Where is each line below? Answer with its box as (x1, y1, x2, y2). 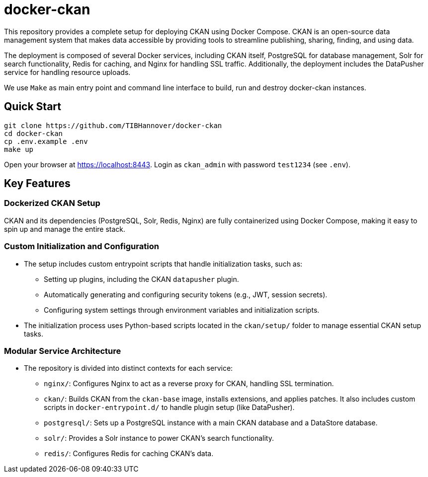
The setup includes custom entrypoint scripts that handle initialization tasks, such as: (24, 259, 303, 268)
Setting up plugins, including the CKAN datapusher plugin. (44, 274, 239, 283)
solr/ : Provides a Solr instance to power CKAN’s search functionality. (44, 434, 274, 443)
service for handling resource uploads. (4, 68, 131, 76)
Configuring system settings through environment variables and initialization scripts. (44, 305, 320, 314)
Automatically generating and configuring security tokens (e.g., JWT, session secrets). (44, 290, 328, 299)
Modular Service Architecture (4, 345, 121, 356)
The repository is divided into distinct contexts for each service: (24, 364, 233, 373)
